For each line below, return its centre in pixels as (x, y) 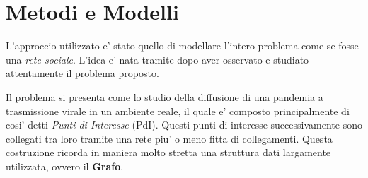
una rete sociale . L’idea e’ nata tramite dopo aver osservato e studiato (157, 59)
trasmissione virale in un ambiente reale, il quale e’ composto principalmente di (178, 111)
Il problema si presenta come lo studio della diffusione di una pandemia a (165, 96)
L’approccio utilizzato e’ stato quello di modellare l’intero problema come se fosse (182, 46)
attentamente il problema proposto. (82, 73)
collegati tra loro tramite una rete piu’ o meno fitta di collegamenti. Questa (169, 138)
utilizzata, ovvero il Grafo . (65, 166)
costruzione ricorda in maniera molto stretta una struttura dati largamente (168, 152)
